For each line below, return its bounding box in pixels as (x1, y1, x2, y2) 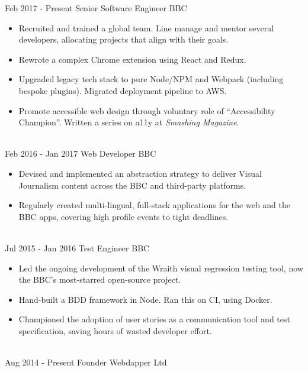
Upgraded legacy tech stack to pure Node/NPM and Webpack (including (18, 73, 284, 85)
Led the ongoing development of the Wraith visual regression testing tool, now (18, 261, 303, 274)
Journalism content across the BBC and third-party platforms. (18, 179, 246, 191)
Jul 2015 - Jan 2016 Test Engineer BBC (5, 241, 150, 254)
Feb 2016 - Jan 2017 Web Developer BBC (5, 147, 156, 160)
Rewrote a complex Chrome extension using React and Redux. (18, 53, 246, 65)
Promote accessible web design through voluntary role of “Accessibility (18, 104, 275, 117)
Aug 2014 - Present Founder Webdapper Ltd (5, 356, 167, 368)
